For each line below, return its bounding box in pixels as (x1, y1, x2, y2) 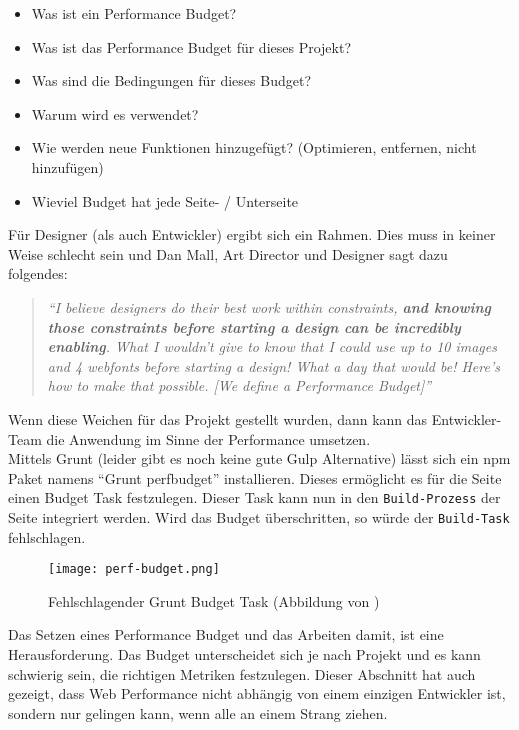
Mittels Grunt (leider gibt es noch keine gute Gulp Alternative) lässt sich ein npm (8, 448, 511, 469)
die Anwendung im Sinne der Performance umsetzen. (46, 428, 371, 449)
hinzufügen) (31, 156, 104, 177)
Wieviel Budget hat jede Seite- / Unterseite (31, 190, 299, 211)
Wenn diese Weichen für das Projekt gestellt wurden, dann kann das (8, 408, 428, 429)
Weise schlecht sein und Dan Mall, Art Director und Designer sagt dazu (8, 243, 448, 264)
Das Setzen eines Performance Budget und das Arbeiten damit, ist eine (8, 624, 444, 645)
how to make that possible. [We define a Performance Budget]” (47, 375, 432, 396)
